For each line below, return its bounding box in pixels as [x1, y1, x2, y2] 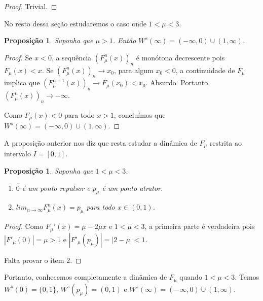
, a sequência [51, 52, 92, 62]
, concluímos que [114, 109, 166, 120]
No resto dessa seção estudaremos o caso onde [4, 18, 146, 28]
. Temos [235, 272, 259, 282]
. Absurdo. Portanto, [145, 77, 210, 88]
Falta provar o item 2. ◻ [4, 254, 82, 265]
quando [179, 272, 202, 282]
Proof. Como [4, 221, 44, 231]
